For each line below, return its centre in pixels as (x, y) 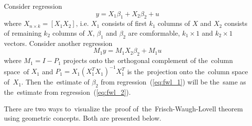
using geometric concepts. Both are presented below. (83, 118)
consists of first (124, 23)
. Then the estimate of (55, 82)
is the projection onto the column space (188, 71)
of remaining (23, 32)
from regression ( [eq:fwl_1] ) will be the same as (173, 82)
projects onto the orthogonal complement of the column (148, 60)
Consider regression (33, 6)
